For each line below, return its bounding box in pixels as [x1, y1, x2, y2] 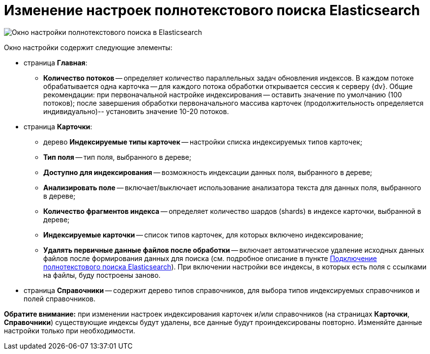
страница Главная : [24, 58, 87, 67]
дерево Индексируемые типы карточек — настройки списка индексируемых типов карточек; [43, 137, 363, 146]
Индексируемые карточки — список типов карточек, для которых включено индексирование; [43, 230, 364, 239]
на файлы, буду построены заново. [43, 270, 161, 279]
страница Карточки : [24, 122, 92, 131]
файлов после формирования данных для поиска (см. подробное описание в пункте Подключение [43, 254, 377, 263]
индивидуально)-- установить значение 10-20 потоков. [43, 107, 229, 116]
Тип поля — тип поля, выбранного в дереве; [43, 152, 192, 161]
